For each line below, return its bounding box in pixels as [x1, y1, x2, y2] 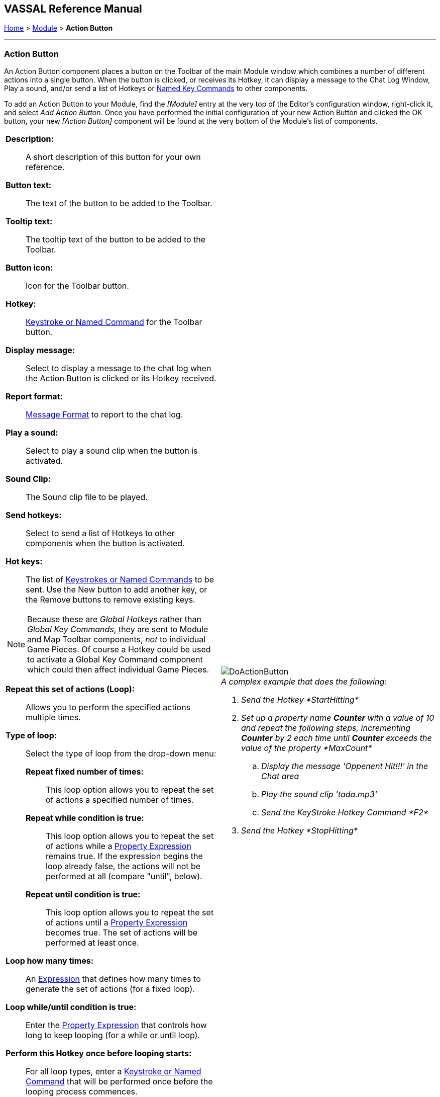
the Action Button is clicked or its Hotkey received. [26, 373, 216, 384]
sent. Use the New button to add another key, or [26, 584, 207, 595]
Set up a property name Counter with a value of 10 [241, 713, 434, 723]
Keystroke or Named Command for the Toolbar [26, 317, 202, 327]
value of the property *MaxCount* [241, 743, 372, 753]
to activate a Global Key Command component [27, 654, 203, 665]
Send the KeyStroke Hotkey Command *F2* [261, 807, 428, 818]
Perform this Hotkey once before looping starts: [6, 1048, 192, 1059]
